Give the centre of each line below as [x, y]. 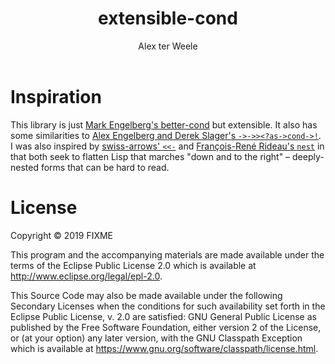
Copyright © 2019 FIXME [62, 235]
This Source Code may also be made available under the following [146, 295]
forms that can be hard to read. [105, 167]
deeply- [308, 156]
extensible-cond [168, 18]
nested [25, 167]
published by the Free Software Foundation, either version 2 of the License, [166, 327]
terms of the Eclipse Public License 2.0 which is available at [133, 265]
